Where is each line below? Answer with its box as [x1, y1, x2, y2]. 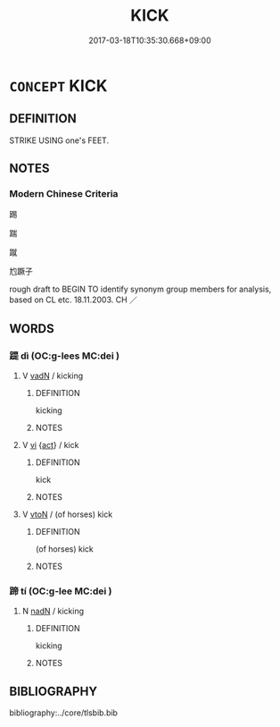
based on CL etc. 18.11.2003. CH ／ [9, 294, 138, 305]
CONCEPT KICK [9, 75, 108, 96]
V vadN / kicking [21, 370, 84, 381]
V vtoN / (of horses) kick [21, 509, 113, 520]
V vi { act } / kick [21, 440, 79, 451]
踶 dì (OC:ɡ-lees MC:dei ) [9, 350, 120, 362]
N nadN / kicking [21, 605, 85, 617]
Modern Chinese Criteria [9, 188, 119, 200]
